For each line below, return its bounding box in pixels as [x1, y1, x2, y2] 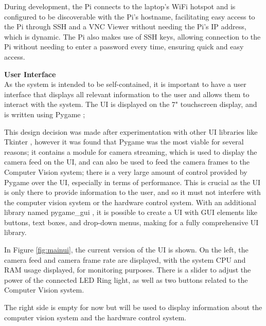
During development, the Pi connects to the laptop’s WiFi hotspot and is [4, 1, 236, 11]
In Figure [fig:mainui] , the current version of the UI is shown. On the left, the [4, 244, 249, 255]
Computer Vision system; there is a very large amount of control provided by [4, 166, 247, 177]
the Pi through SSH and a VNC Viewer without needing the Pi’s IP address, [4, 21, 246, 32]
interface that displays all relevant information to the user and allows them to [4, 88, 250, 99]
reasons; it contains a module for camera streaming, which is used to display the [4, 146, 257, 157]
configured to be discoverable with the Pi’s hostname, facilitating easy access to [4, 11, 255, 22]
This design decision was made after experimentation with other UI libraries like [4, 126, 258, 137]
